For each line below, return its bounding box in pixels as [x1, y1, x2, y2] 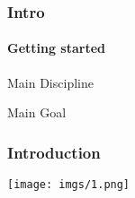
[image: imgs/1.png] [7, 178, 130, 192]
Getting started [7, 39, 106, 57]
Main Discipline [7, 73, 94, 91]
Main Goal [7, 103, 67, 122]
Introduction [7, 141, 101, 163]
